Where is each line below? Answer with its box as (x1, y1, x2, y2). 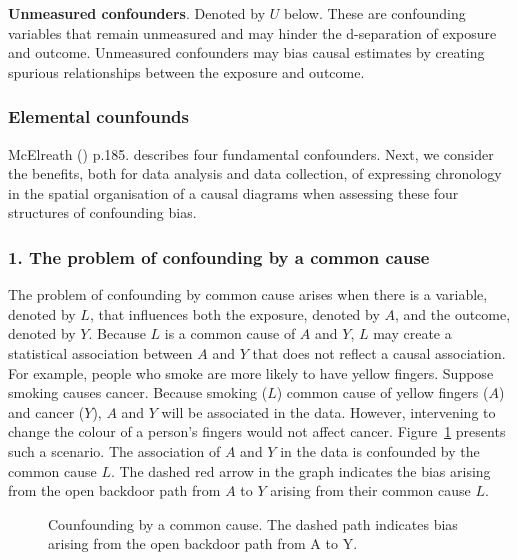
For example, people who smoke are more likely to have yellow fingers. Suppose (8, 362, 494, 383)
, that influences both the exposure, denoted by (89, 303, 380, 324)
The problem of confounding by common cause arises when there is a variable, (8, 284, 488, 305)
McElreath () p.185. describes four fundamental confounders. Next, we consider (8, 143, 494, 164)
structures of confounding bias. (8, 202, 197, 223)
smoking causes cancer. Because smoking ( (8, 382, 268, 403)
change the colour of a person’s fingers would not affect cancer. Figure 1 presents (8, 421, 506, 442)
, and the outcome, (395, 303, 511, 324)
